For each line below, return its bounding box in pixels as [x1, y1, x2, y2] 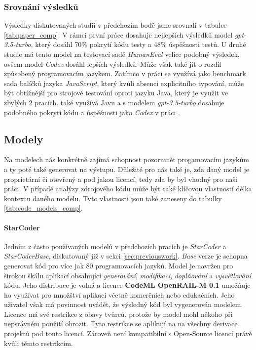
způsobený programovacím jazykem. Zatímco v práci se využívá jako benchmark [4, 68, 246, 79]
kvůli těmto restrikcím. [4, 338, 73, 348]
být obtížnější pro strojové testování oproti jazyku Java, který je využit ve [4, 87, 228, 98]
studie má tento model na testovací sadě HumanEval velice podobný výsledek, [4, 49, 240, 59]
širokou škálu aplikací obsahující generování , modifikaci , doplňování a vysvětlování [4, 270, 251, 280]
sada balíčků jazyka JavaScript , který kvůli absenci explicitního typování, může [4, 78, 244, 88]
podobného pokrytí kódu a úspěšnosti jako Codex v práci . [4, 107, 181, 117]
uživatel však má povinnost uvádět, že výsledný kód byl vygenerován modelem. [4, 299, 243, 309]
